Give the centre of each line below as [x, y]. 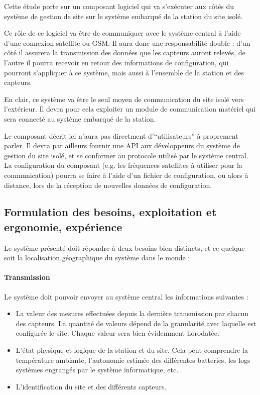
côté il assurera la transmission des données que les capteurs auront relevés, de [125, 53]
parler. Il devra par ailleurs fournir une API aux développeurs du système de [122, 145]
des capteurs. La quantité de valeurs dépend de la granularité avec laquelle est [136, 323]
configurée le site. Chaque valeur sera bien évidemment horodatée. [117, 333]
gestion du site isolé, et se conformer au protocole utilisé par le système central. [126, 155]
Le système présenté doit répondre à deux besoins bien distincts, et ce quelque [124, 248]
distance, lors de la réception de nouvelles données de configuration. [108, 185]
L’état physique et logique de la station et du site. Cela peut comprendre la [132, 350]
